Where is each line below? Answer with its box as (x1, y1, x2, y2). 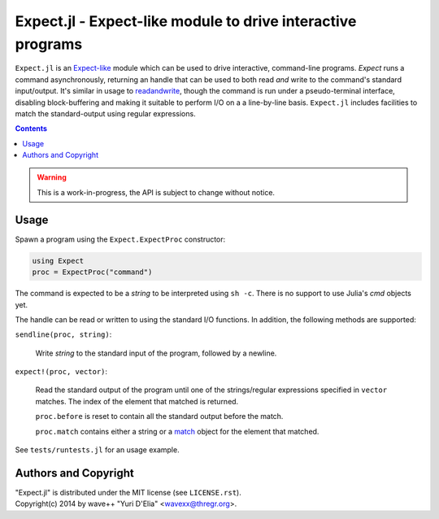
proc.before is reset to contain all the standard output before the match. (35, 412, 284, 421)
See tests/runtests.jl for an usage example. (15, 445, 180, 455)
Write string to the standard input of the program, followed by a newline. (35, 348, 277, 358)
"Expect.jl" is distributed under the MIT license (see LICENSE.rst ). (15, 487, 241, 497)
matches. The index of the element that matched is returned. (35, 396, 239, 406)
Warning (37, 172, 67, 182)
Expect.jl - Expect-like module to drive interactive (15, 12, 357, 30)
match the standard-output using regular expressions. (15, 108, 196, 118)
